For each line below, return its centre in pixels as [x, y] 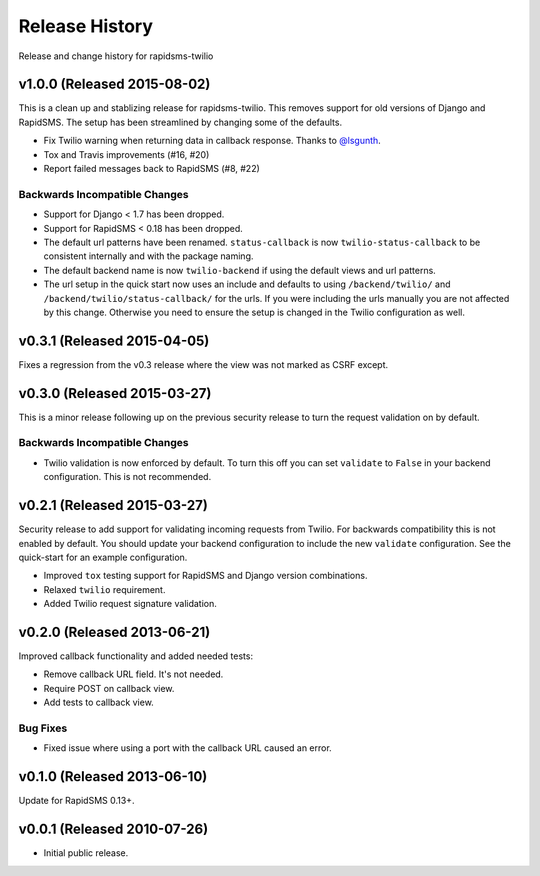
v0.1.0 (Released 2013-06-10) [113, 776]
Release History [86, 26]
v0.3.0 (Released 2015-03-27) [115, 393]
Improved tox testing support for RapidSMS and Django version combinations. [205, 576]
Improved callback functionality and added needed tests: [136, 656]
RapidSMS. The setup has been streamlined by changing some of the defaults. [180, 122]
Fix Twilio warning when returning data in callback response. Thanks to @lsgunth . [212, 141]
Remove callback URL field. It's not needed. [133, 674]
